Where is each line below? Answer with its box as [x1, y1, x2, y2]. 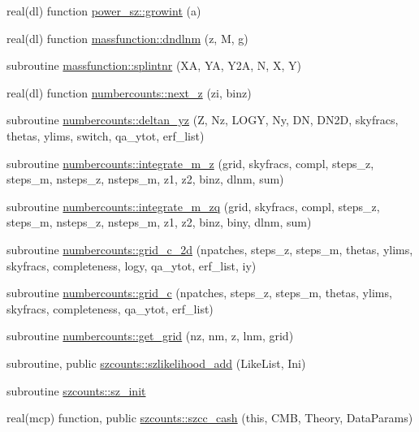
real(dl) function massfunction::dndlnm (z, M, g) [6, 29, 248, 46]
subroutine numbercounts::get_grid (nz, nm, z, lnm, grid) [6, 327, 294, 344]
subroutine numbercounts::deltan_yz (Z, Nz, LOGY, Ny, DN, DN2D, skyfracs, [6, 111, 399, 128]
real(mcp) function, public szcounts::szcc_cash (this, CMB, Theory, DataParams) [6, 409, 413, 426]
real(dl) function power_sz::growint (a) [6, 2, 201, 19]
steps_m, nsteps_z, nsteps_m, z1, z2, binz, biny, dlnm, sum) [6, 214, 312, 231]
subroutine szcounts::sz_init [6, 382, 146, 399]
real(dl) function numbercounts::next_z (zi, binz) [6, 84, 252, 101]
